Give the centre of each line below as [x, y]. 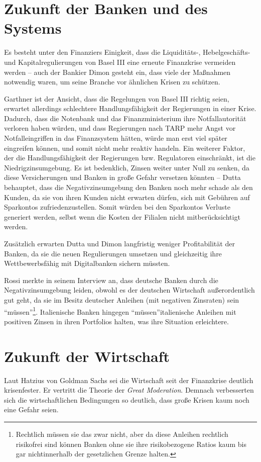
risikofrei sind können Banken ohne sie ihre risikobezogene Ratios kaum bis [131, 444]
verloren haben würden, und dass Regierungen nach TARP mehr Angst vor [120, 128]
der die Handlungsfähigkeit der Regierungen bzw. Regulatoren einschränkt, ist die [130, 158]
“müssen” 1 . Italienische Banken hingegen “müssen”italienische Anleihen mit [120, 311]
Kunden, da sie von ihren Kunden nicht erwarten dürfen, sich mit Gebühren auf [127, 197]
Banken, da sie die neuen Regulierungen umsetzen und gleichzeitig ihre [113, 253]
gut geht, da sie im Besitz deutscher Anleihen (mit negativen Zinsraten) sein [122, 299]
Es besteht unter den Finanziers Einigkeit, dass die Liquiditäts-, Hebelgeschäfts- [127, 52]
